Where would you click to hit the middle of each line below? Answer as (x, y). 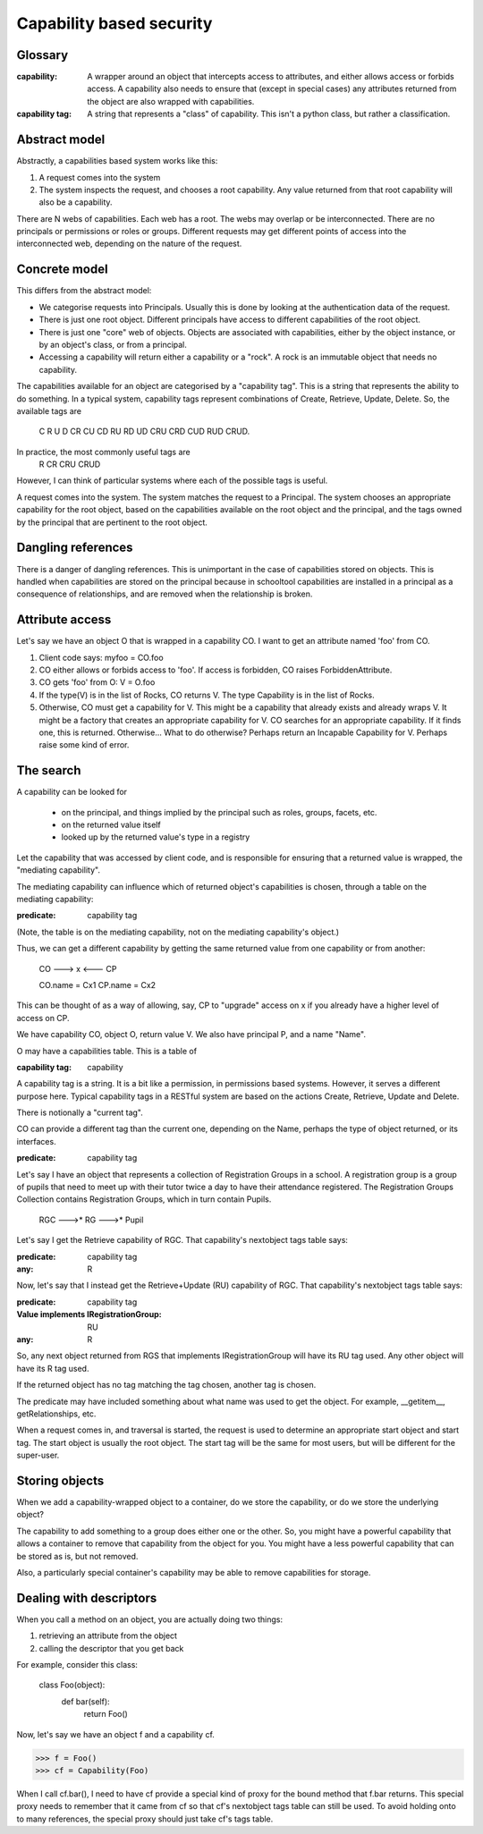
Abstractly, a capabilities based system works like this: (117, 161)
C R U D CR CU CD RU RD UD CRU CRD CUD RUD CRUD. (144, 431)
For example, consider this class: (77, 1665)
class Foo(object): (72, 1685)
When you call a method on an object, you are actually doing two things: (150, 1619)
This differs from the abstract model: (84, 291)
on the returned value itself (111, 825)
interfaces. (37, 1141)
